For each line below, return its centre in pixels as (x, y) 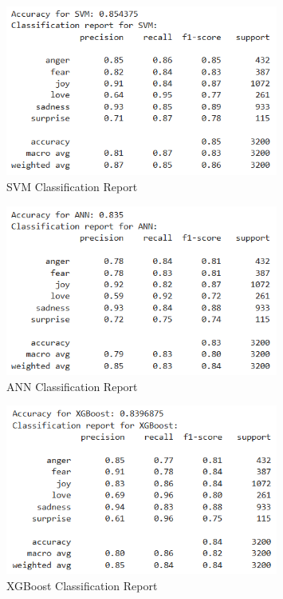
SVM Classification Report (72, 186)
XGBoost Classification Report (82, 586)
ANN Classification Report (72, 386)
